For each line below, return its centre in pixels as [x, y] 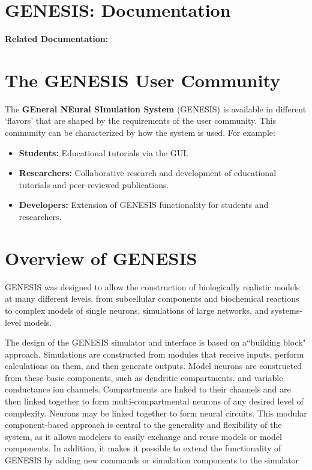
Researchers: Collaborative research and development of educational [148, 173]
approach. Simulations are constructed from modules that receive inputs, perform [154, 354]
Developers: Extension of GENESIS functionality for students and [144, 205]
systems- [286, 310]
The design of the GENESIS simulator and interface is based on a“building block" [155, 342]
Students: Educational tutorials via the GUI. [104, 152]
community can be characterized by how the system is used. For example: [140, 133]
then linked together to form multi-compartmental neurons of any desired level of [154, 401]
